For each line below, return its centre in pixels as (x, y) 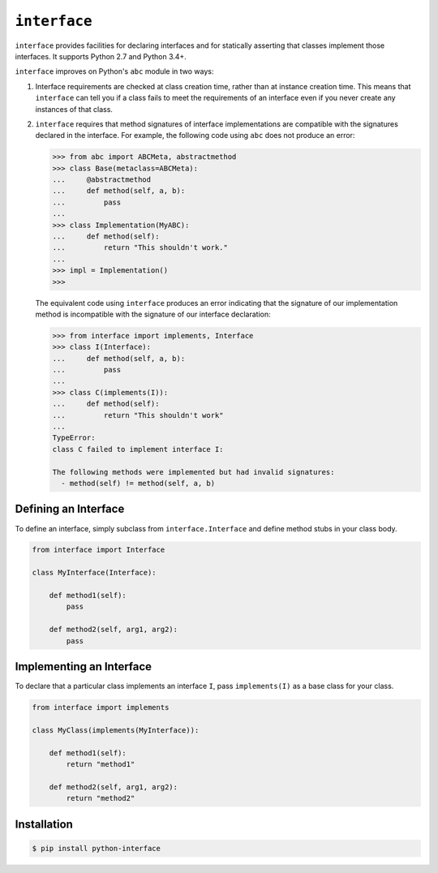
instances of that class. (74, 109)
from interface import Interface (99, 550)
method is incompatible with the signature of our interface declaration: (153, 314)
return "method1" (101, 764)
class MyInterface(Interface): (94, 573)
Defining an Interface (70, 509)
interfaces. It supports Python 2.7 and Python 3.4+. (101, 56)
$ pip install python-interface (97, 848)
